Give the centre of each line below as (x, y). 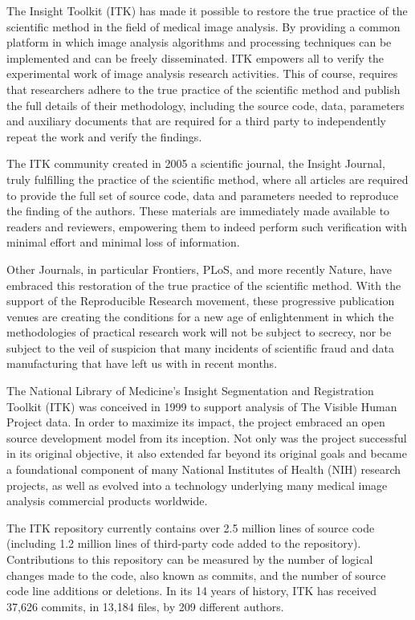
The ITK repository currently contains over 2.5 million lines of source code (191, 527)
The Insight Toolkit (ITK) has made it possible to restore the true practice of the (207, 10)
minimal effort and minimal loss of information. (123, 242)
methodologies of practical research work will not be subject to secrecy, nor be (199, 332)
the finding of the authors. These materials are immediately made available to (198, 211)
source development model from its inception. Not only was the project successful (207, 437)
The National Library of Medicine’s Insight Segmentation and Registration (190, 391)
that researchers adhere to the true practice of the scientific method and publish (203, 89)
